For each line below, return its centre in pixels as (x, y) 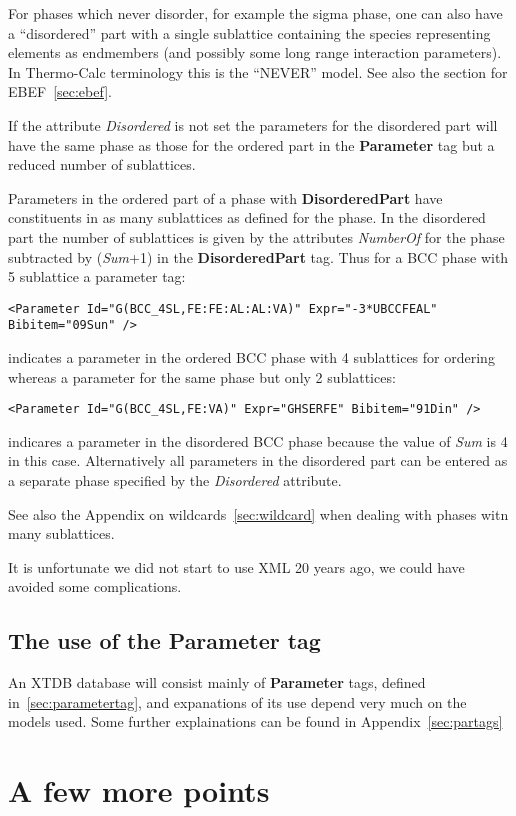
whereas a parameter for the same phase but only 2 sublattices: (202, 376)
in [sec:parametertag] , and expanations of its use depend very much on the (237, 701)
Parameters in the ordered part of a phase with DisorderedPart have (225, 197)
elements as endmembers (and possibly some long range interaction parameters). (255, 52)
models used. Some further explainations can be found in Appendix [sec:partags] (255, 721)
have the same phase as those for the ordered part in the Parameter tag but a (251, 144)
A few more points (139, 790)
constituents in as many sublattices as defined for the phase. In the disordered (247, 217)
